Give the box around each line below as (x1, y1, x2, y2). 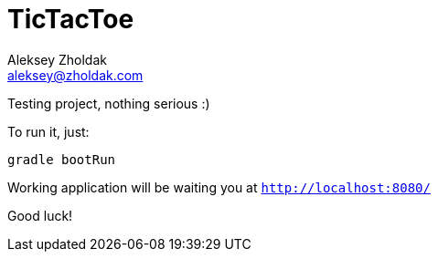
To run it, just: (7, 123, 90, 140)
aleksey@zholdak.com (7, 67, 144, 83)
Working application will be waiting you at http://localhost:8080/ (7, 179, 431, 195)
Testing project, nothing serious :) (7, 95, 210, 111)
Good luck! (7, 207, 73, 223)
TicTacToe (7, 4, 134, 35)
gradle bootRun (7, 151, 116, 167)
